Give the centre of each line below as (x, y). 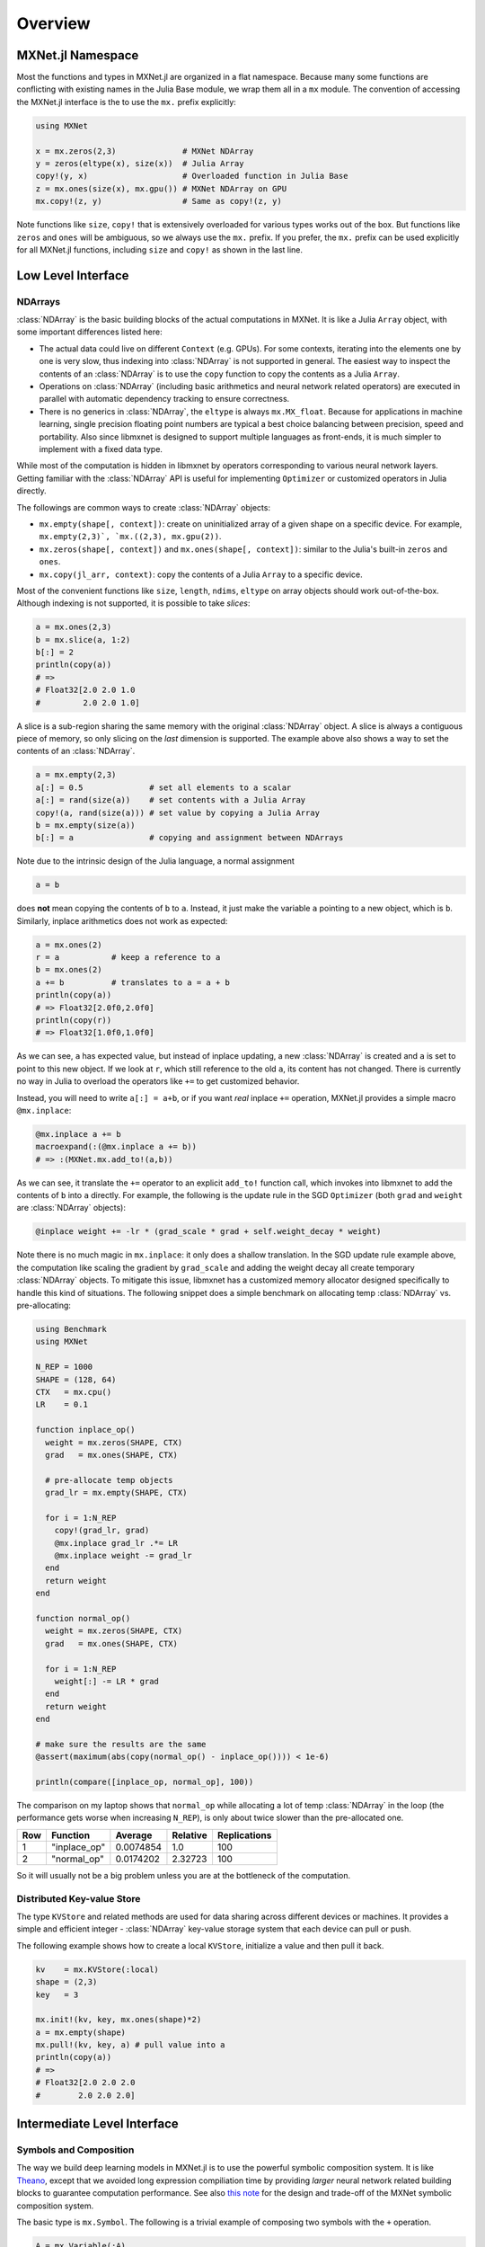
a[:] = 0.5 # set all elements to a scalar (163, 787)
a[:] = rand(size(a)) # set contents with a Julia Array (171, 800)
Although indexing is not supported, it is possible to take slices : (133, 603)
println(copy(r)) (74, 1020)
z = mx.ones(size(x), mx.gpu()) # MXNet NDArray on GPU (161, 188)
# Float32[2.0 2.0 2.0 (85, 2083)
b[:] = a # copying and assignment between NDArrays (190, 838)
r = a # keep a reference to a (128, 958)
